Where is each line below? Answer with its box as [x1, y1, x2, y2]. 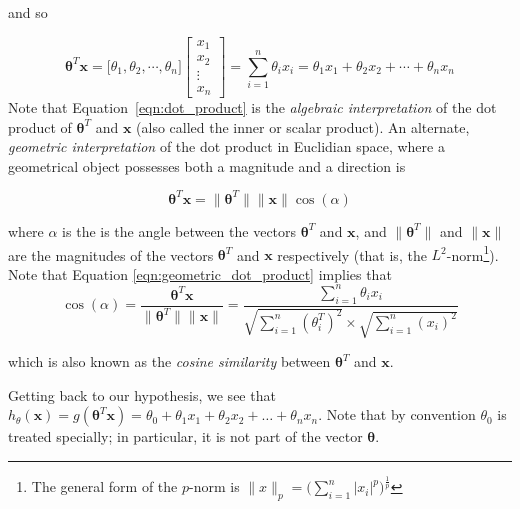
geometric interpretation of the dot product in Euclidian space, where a [8, 136, 445, 157]
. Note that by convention [318, 404, 476, 425]
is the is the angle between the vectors [62, 220, 297, 241]
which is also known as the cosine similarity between [8, 351, 331, 372]
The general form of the [31, 476, 178, 497]
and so [8, 2, 48, 22]
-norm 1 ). [446, 241, 499, 265]
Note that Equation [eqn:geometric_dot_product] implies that [8, 263, 392, 284]
